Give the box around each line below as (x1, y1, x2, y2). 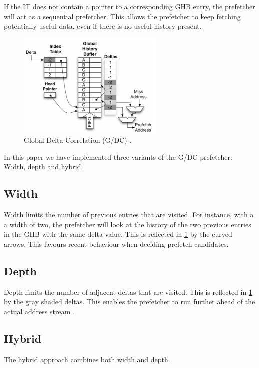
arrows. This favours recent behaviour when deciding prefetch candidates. (4, 238, 229, 249)
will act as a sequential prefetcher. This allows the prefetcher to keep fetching (4, 11, 241, 21)
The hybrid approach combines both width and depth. (4, 354, 170, 364)
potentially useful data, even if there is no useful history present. (4, 21, 202, 31)
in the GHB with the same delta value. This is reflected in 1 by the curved (4, 229, 232, 239)
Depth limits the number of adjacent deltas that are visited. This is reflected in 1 (4, 286, 252, 297)
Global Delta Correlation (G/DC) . (24, 135, 132, 145)
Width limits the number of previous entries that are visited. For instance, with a (4, 209, 254, 220)
